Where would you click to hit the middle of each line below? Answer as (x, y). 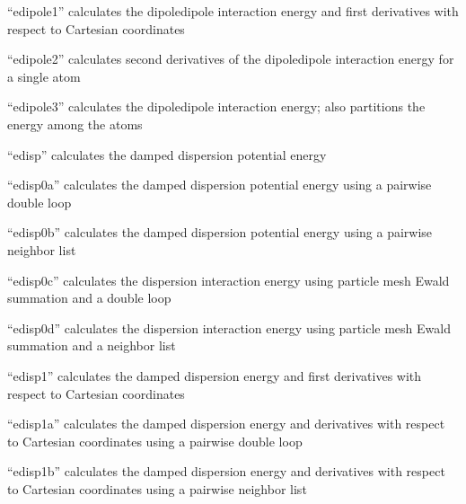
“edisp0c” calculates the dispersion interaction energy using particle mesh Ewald (229, 280)
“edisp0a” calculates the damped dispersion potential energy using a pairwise (220, 185)
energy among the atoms (75, 124)
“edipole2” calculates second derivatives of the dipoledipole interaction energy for (231, 59)
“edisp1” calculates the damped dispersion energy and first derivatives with (215, 375)
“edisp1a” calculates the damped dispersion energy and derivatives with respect (226, 424)
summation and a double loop (89, 298)
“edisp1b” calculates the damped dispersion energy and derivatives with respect (226, 471)
